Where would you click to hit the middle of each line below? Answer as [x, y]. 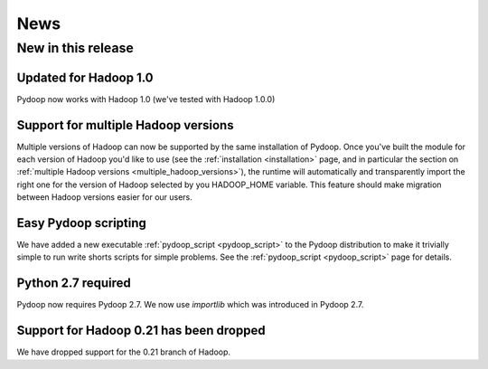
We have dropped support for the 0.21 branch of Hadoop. [123, 352]
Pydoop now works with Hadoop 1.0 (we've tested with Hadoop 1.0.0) [146, 99]
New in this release [75, 48]
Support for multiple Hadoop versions [125, 125]
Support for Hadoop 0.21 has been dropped [141, 331]
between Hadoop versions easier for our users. [105, 197]
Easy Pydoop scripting [81, 223]
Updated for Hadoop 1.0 [85, 77]
